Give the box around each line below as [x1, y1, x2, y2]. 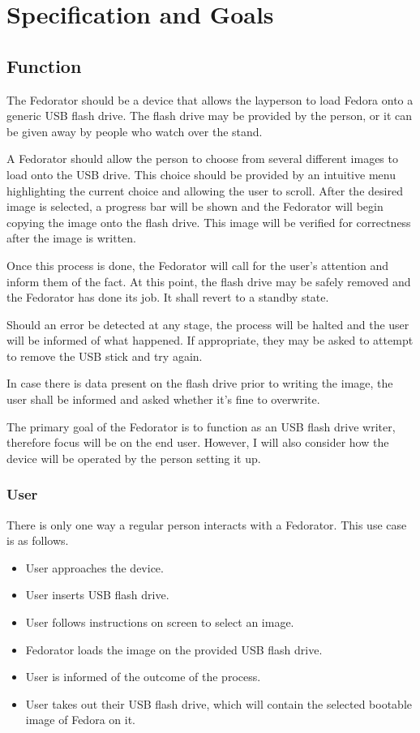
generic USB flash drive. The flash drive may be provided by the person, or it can [6, 107, 412, 124]
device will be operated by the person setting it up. [6, 449, 261, 466]
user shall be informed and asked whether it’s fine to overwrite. [6, 391, 320, 408]
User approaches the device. [25, 559, 164, 576]
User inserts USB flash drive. [25, 586, 169, 603]
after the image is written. [6, 229, 136, 246]
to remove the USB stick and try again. [6, 347, 203, 364]
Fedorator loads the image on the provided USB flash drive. [25, 641, 323, 658]
